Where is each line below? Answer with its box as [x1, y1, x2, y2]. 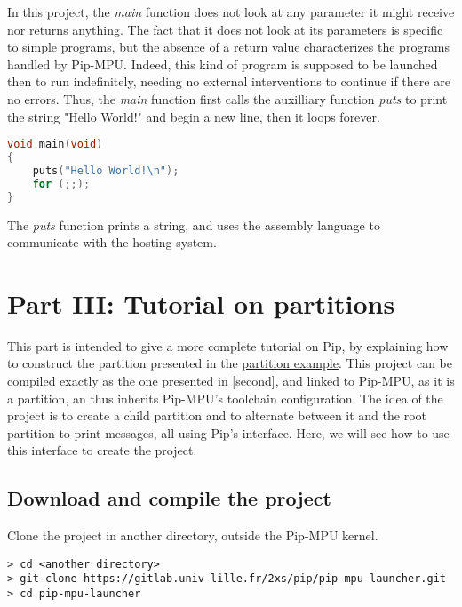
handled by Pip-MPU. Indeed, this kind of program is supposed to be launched [7, 54, 438, 73]
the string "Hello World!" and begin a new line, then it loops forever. [7, 107, 380, 125]
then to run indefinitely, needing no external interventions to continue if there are [7, 72, 450, 91]
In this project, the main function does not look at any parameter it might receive [7, 3, 455, 20]
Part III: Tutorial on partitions [7, 284, 395, 321]
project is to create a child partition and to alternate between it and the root [7, 406, 426, 425]
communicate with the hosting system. [7, 233, 217, 252]
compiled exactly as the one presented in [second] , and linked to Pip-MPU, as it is [7, 371, 455, 390]
